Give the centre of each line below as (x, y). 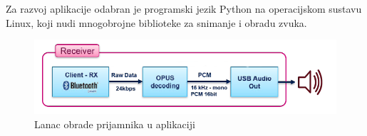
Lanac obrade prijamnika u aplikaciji (115, 124)
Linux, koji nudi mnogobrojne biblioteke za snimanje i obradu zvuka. (156, 22)
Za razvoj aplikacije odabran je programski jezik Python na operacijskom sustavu (184, 8)
